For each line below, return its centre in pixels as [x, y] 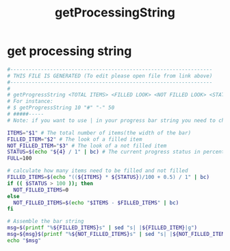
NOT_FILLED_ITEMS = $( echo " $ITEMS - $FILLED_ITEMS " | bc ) [96, 203]
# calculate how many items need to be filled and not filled [98, 171]
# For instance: [30, 101]
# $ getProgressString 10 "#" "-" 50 [61, 108]
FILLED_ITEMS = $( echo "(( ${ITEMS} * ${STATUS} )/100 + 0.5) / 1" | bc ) [108, 177]
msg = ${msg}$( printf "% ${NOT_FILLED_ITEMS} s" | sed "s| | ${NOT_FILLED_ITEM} [117, 235]
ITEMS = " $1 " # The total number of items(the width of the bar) [99, 133]
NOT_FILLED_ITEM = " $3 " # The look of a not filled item [87, 145]
